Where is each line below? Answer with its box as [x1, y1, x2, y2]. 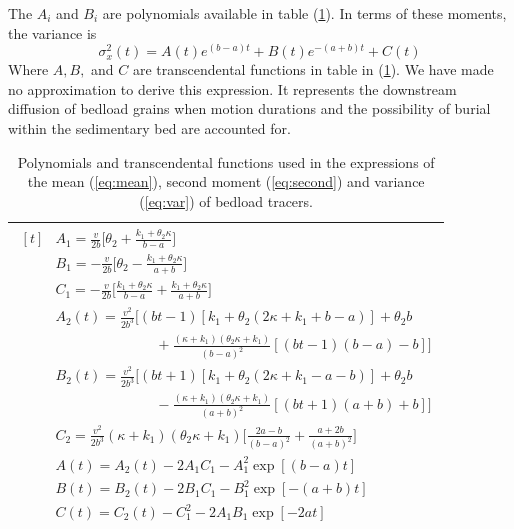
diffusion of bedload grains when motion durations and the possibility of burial [8, 98, 491, 119]
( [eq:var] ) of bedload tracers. [139, 190, 313, 211]
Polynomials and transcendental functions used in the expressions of [17, 151, 435, 172]
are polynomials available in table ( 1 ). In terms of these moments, [102, 3, 507, 23]
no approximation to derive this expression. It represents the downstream [8, 78, 457, 99]
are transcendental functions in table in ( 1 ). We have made [132, 59, 494, 80]
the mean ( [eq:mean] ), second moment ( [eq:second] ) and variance [27, 171, 425, 192]
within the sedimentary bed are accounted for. [8, 117, 291, 138]
